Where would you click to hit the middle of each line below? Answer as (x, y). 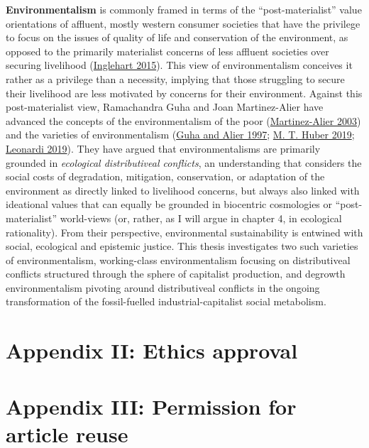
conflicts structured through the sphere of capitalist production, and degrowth (176, 274)
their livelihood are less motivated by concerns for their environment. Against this (184, 93)
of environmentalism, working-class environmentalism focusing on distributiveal (178, 259)
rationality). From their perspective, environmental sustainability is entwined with (184, 232)
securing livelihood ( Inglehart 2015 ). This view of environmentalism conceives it (179, 65)
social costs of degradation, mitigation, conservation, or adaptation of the (165, 176)
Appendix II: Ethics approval (152, 350)
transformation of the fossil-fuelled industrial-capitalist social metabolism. (166, 301)
